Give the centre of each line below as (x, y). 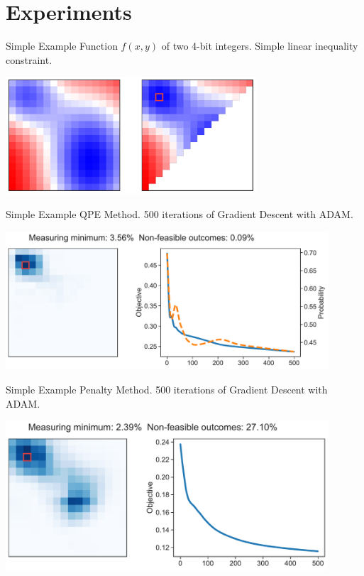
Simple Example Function (62, 46)
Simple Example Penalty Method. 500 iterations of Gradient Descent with (167, 389)
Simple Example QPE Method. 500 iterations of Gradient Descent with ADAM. (180, 213)
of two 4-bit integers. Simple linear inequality (260, 46)
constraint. (29, 59)
